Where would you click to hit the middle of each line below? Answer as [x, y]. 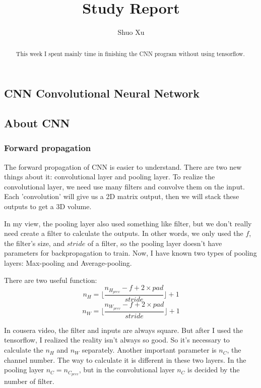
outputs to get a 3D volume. [48, 206]
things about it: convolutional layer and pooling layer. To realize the [110, 177]
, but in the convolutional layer [127, 370]
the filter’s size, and [34, 243]
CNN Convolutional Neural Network [102, 93]
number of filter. [29, 381]
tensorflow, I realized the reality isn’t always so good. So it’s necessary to [117, 340]
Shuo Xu [131, 32]
